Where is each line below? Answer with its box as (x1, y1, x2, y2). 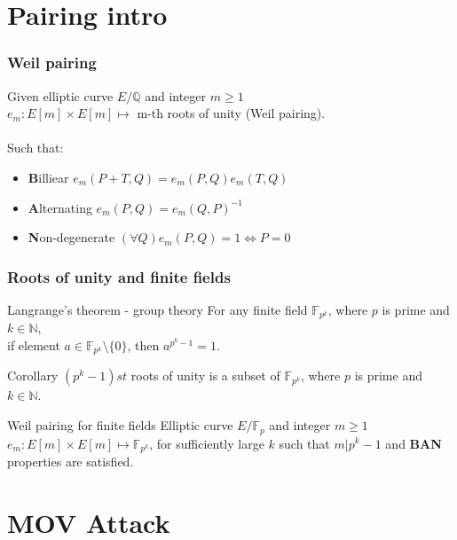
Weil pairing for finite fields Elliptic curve (7, 416, 233, 434)
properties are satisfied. (7, 451, 134, 470)
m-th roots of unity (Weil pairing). (137, 104, 326, 122)
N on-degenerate (28, 228, 115, 247)
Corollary (7, 366, 59, 385)
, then (127, 336, 160, 355)
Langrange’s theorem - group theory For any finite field (7, 300, 308, 318)
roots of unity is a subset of (130, 366, 280, 385)
